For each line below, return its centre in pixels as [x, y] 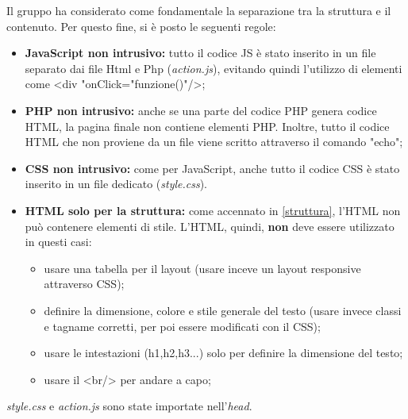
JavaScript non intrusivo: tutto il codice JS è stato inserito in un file [200, 53]
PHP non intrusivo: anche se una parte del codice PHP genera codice [201, 110]
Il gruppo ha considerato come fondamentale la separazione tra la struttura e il [199, 10]
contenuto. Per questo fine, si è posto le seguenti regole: [141, 26]
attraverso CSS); [84, 284]
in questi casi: [58, 242]
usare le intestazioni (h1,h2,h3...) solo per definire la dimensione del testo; [223, 353]
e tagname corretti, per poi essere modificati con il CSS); [182, 326]
